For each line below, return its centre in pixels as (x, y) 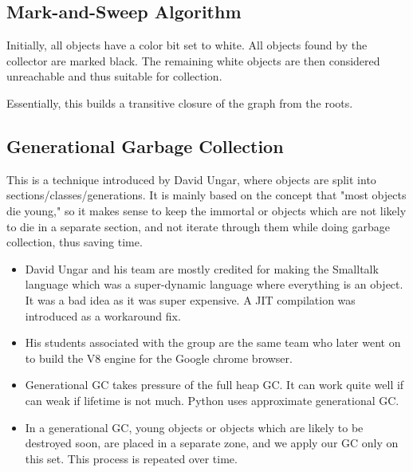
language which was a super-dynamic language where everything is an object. (214, 284)
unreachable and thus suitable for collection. (114, 76)
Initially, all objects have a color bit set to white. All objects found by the (187, 45)
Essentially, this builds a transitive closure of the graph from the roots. (180, 102)
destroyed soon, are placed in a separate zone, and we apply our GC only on (212, 443)
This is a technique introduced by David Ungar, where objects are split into (191, 179)
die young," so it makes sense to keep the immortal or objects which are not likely (206, 210)
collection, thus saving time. (75, 242)
